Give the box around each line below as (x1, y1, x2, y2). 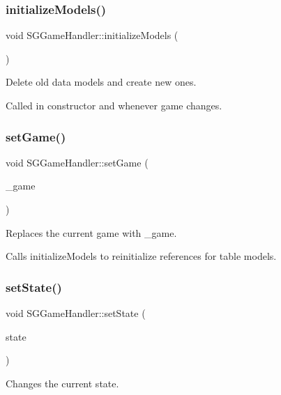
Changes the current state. (6, 375, 119, 390)
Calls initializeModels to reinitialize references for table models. (6, 249, 277, 263)
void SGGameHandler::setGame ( (6, 155, 149, 169)
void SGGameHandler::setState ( (6, 306, 146, 320)
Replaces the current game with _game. (6, 225, 177, 240)
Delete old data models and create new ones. (6, 75, 197, 89)
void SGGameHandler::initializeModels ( (6, 28, 179, 42)
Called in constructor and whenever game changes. (6, 98, 222, 112)
